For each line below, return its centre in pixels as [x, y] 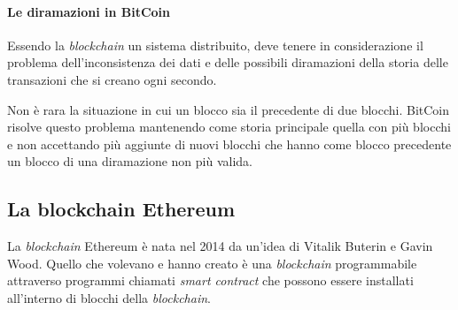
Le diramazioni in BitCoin [89, 11]
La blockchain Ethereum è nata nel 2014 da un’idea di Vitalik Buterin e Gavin [220, 246]
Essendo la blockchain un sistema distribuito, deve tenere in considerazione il [215, 45]
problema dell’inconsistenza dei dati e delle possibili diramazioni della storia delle [228, 62]
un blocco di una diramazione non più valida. [130, 161]
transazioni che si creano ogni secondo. [112, 79]
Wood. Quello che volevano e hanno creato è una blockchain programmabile [212, 263]
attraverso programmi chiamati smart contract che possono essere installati [210, 280]
